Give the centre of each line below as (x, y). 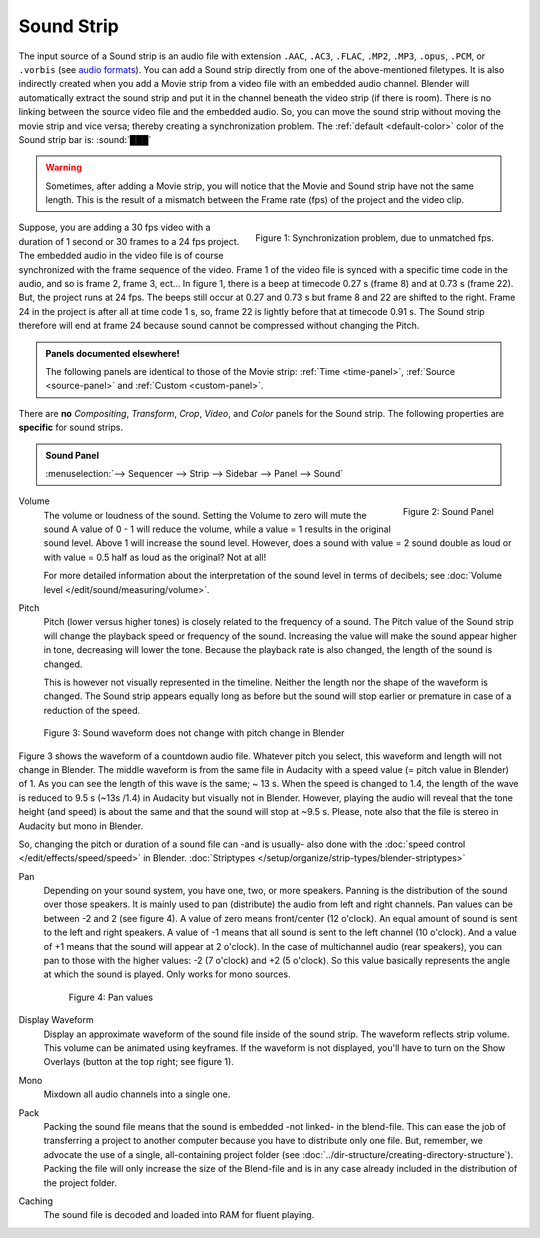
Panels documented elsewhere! (112, 353)
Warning (63, 167)
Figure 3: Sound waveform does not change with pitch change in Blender (194, 733)
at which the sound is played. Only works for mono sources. (167, 974)
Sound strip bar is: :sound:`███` (85, 139)
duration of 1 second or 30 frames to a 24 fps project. (129, 241)
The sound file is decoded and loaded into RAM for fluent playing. (179, 1215)
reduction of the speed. (91, 710)
